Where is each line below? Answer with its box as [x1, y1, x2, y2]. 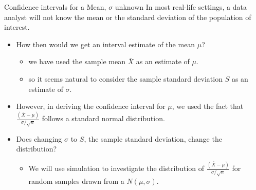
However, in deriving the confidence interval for [16, 101, 166, 111]
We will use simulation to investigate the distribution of [28, 163, 205, 173]
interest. [4, 22, 30, 32]
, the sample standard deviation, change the [84, 133, 222, 144]
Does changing [16, 133, 62, 144]
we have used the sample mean [28, 56, 125, 67]
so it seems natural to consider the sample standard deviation [28, 73, 223, 84]
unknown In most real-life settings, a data [115, 2, 247, 12]
